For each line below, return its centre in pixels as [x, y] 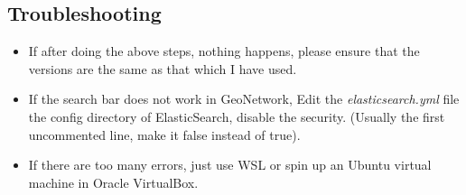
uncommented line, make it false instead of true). [164, 134]
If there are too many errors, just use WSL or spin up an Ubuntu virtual [230, 165]
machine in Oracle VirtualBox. [113, 182]
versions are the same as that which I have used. [163, 68]
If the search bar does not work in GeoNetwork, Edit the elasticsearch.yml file [244, 99]
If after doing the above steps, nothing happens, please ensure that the [224, 51]
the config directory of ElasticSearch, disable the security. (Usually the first [237, 116]
